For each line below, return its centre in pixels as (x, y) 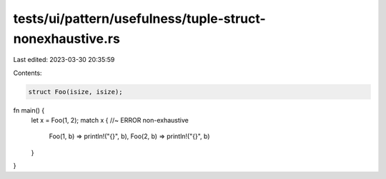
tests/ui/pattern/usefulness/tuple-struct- (139, 19)
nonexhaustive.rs (67, 39)
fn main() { (29, 110)
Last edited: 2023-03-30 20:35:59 (64, 60)
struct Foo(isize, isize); (75, 92)
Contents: (28, 73)
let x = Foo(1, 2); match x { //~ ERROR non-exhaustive (110, 121)
